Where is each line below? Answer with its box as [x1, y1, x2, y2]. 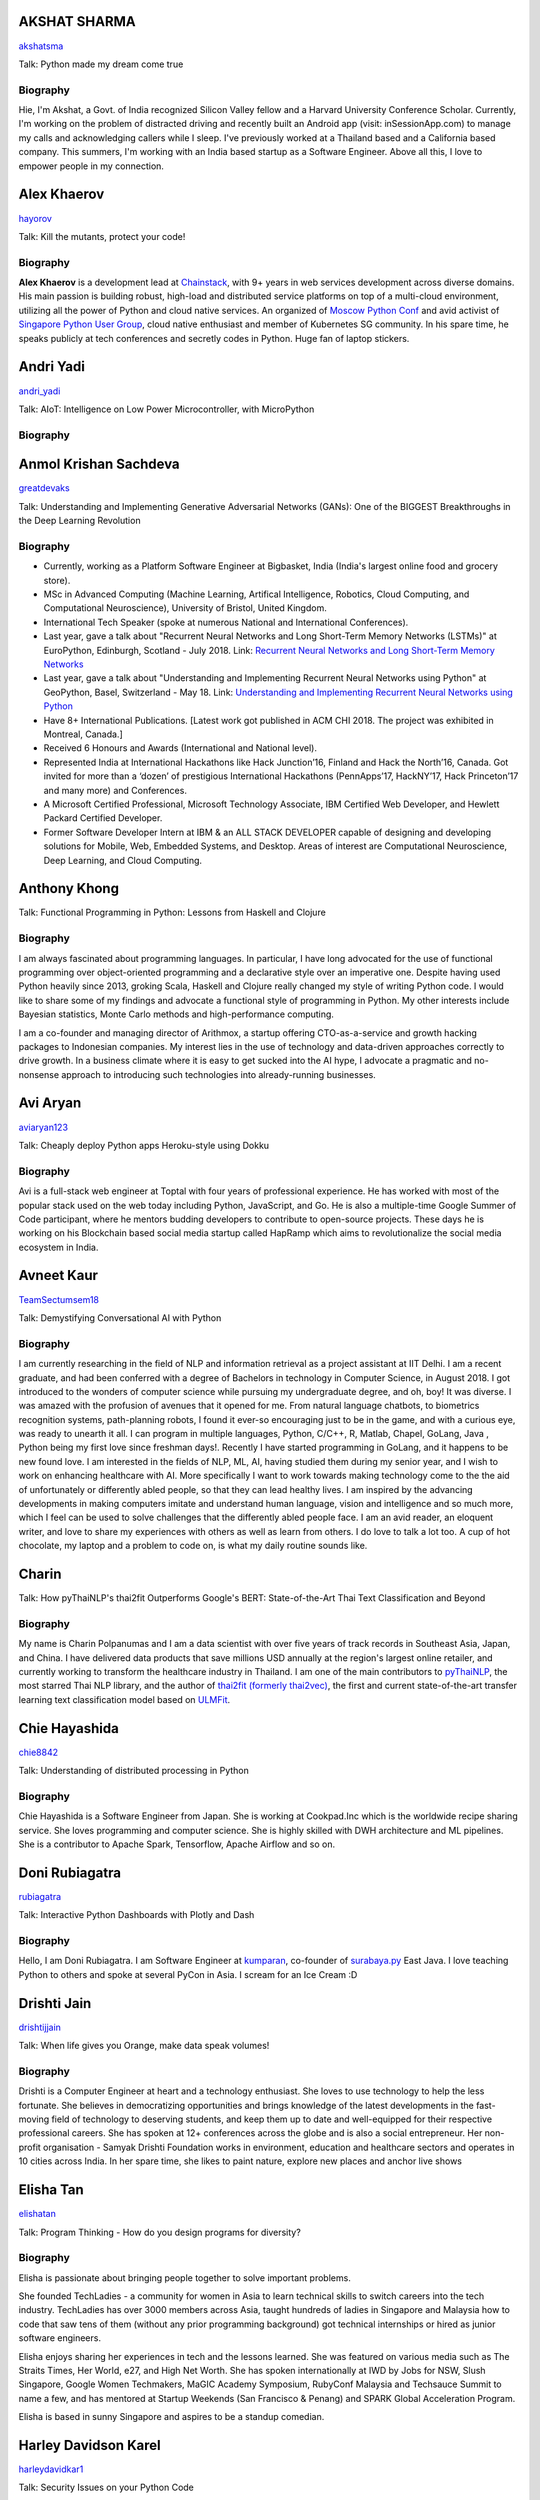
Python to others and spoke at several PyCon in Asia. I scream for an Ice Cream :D [18, 1968, 358, 1980]
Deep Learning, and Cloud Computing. [43, 854, 203, 866]
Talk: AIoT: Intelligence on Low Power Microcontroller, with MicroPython [18, 403, 315, 415]
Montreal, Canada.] [43, 728, 124, 740]
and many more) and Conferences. [43, 784, 187, 796]
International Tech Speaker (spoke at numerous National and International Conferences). [43, 616, 409, 628]
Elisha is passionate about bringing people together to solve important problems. [18, 2271, 352, 2284]
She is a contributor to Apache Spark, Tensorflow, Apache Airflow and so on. [18, 1838, 336, 1850]
